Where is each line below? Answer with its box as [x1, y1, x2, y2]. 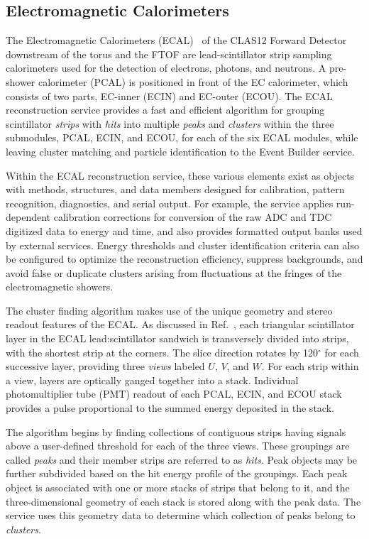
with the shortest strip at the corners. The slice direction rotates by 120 [6, 344, 319, 359]
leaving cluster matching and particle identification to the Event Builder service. [6, 143, 355, 158]
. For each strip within [261, 359, 359, 374]
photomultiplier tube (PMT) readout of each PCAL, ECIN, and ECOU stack [6, 386, 342, 401]
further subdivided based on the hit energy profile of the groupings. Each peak [6, 466, 348, 481]
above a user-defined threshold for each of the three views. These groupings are [6, 438, 350, 453]
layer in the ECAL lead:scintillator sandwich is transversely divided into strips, [6, 331, 349, 346]
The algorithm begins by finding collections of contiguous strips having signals [6, 424, 346, 439]
